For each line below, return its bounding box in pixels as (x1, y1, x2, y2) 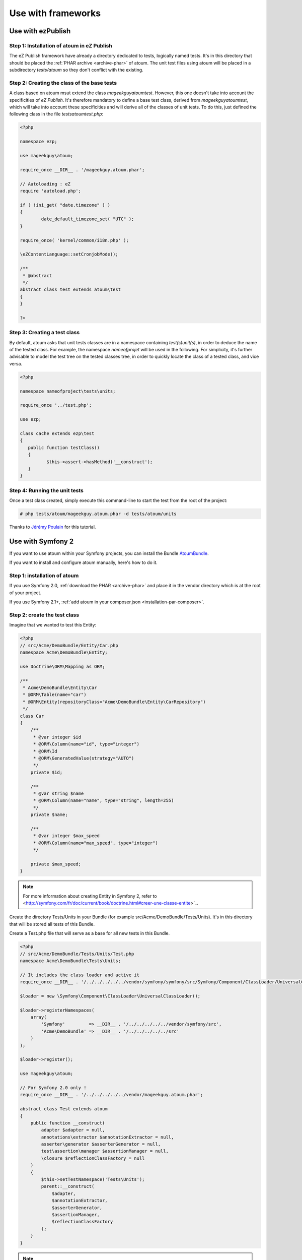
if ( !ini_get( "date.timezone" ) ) (20, 202, 111, 208)
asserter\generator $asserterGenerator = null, (41, 1142, 161, 1147)
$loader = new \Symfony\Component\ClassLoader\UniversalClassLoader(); (20, 993, 201, 999)
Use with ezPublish (9, 27, 71, 35)
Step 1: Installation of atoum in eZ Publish (9, 42, 113, 49)
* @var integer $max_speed (33, 833, 100, 839)
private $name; (30, 812, 68, 817)
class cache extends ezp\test (20, 430, 95, 436)
